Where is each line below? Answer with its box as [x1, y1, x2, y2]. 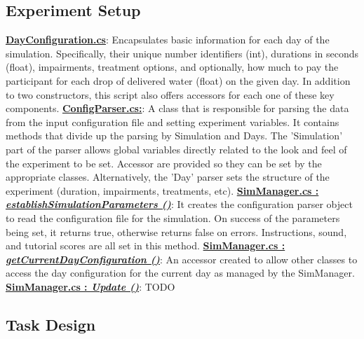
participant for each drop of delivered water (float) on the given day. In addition [6, 73, 351, 88]
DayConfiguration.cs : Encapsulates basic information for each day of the [6, 32, 330, 47]
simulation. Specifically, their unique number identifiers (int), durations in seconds [6, 46, 359, 60]
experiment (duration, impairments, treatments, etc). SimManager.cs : [6, 183, 319, 198]
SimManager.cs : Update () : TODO [6, 279, 175, 293]
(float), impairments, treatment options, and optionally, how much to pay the [6, 60, 339, 74]
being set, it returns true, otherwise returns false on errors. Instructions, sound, [6, 224, 347, 239]
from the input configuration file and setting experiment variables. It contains [6, 114, 339, 129]
